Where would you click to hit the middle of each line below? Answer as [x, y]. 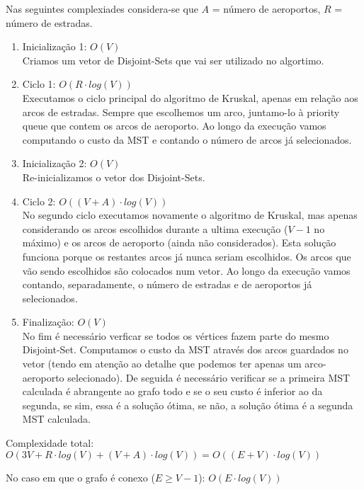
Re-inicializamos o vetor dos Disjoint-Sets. [114, 177]
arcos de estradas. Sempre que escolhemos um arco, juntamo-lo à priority [181, 112]
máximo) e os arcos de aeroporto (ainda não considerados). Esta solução [179, 243]
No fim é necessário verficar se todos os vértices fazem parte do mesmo [176, 335]
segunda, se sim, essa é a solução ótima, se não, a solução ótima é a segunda [188, 405]
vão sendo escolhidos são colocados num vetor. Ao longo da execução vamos [186, 270]
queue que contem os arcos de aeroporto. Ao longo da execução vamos [174, 126]
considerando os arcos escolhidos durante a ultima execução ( [155, 228]
